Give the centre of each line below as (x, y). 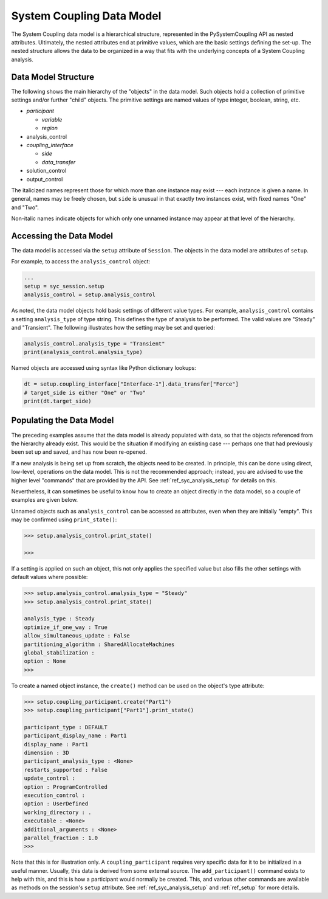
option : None (45, 661)
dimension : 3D (46, 753)
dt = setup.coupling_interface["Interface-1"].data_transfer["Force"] (132, 384)
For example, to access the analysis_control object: (81, 262)
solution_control (46, 171)
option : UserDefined (56, 804)
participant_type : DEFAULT (66, 727)
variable (52, 119)
